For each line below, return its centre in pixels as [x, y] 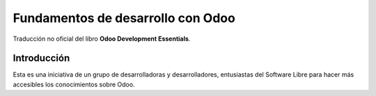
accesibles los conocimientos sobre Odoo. [74, 84]
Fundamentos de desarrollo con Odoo [124, 18]
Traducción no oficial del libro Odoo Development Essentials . [102, 39]
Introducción [41, 58]
